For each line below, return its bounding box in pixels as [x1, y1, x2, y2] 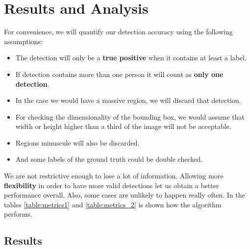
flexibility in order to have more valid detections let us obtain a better [4, 180, 219, 190]
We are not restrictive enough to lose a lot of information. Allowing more [4, 171, 224, 181]
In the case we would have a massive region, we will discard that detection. [15, 95, 241, 105]
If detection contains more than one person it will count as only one [15, 69, 224, 79]
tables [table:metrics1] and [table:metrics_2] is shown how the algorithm [4, 199, 222, 209]
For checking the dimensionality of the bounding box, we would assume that [15, 111, 245, 122]
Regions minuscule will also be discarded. [15, 137, 140, 148]
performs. [4, 209, 32, 219]
